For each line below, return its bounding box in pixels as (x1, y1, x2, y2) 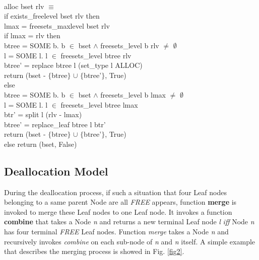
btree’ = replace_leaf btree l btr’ (4, 119, 106, 129)
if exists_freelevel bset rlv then (4, 11, 100, 21)
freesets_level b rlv (100, 40, 159, 50)
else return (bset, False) (4, 138, 77, 149)
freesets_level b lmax (100, 89, 166, 100)
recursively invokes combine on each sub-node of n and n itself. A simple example (4, 236, 255, 246)
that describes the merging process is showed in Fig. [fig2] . (4, 246, 184, 256)
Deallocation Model (4, 163, 108, 179)
